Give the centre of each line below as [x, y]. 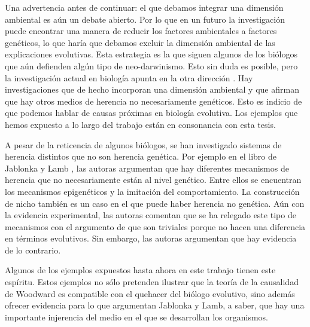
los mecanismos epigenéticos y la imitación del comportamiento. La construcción [152, 191]
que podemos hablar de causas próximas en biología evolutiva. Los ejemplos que [151, 113]
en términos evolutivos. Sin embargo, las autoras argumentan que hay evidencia [151, 238]
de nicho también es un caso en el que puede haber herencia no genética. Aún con [155, 203]
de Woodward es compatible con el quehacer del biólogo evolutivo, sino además [150, 293]
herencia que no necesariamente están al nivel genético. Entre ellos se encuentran [153, 180]
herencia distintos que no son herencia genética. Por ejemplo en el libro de [141, 156]
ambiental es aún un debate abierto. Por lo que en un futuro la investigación [145, 19]
